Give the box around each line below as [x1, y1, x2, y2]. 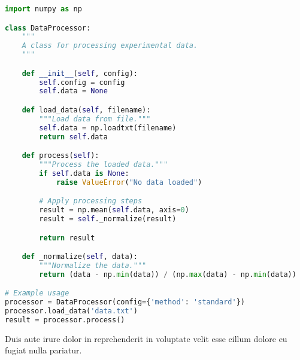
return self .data [39, 132, 108, 141]
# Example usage [5, 289, 69, 298]
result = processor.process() [5, 316, 125, 324]
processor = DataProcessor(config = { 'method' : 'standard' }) [5, 298, 245, 307]
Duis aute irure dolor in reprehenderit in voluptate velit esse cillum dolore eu [5, 332, 287, 344]
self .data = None [39, 87, 108, 96]
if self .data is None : [39, 169, 129, 178]
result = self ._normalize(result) [39, 215, 177, 224]
